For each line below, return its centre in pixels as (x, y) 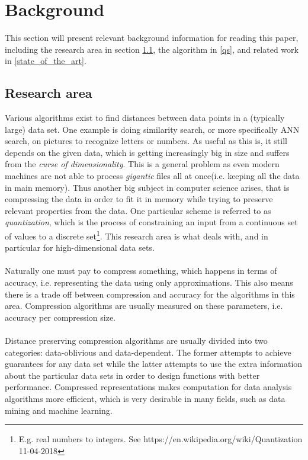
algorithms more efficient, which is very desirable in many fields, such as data (145, 399)
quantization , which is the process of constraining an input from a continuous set (151, 222)
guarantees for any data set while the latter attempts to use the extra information (154, 364)
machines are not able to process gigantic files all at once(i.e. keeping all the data (152, 176)
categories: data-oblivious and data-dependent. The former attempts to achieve (148, 352)
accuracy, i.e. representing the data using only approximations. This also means (149, 282)
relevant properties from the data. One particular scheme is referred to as (138, 210)
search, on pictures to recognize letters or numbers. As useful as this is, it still (146, 141)
